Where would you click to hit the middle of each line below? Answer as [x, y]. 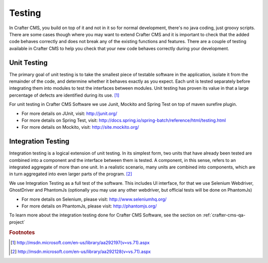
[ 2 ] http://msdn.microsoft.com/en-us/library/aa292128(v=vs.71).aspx [81, 252]
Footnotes [22, 232]
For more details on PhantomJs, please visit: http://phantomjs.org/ [89, 206]
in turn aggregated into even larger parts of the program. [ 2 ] [71, 174]
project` [17, 222]
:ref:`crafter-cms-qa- [224, 215]
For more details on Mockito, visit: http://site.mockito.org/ [80, 127]
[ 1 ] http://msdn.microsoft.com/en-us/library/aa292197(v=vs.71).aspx [80, 242]
